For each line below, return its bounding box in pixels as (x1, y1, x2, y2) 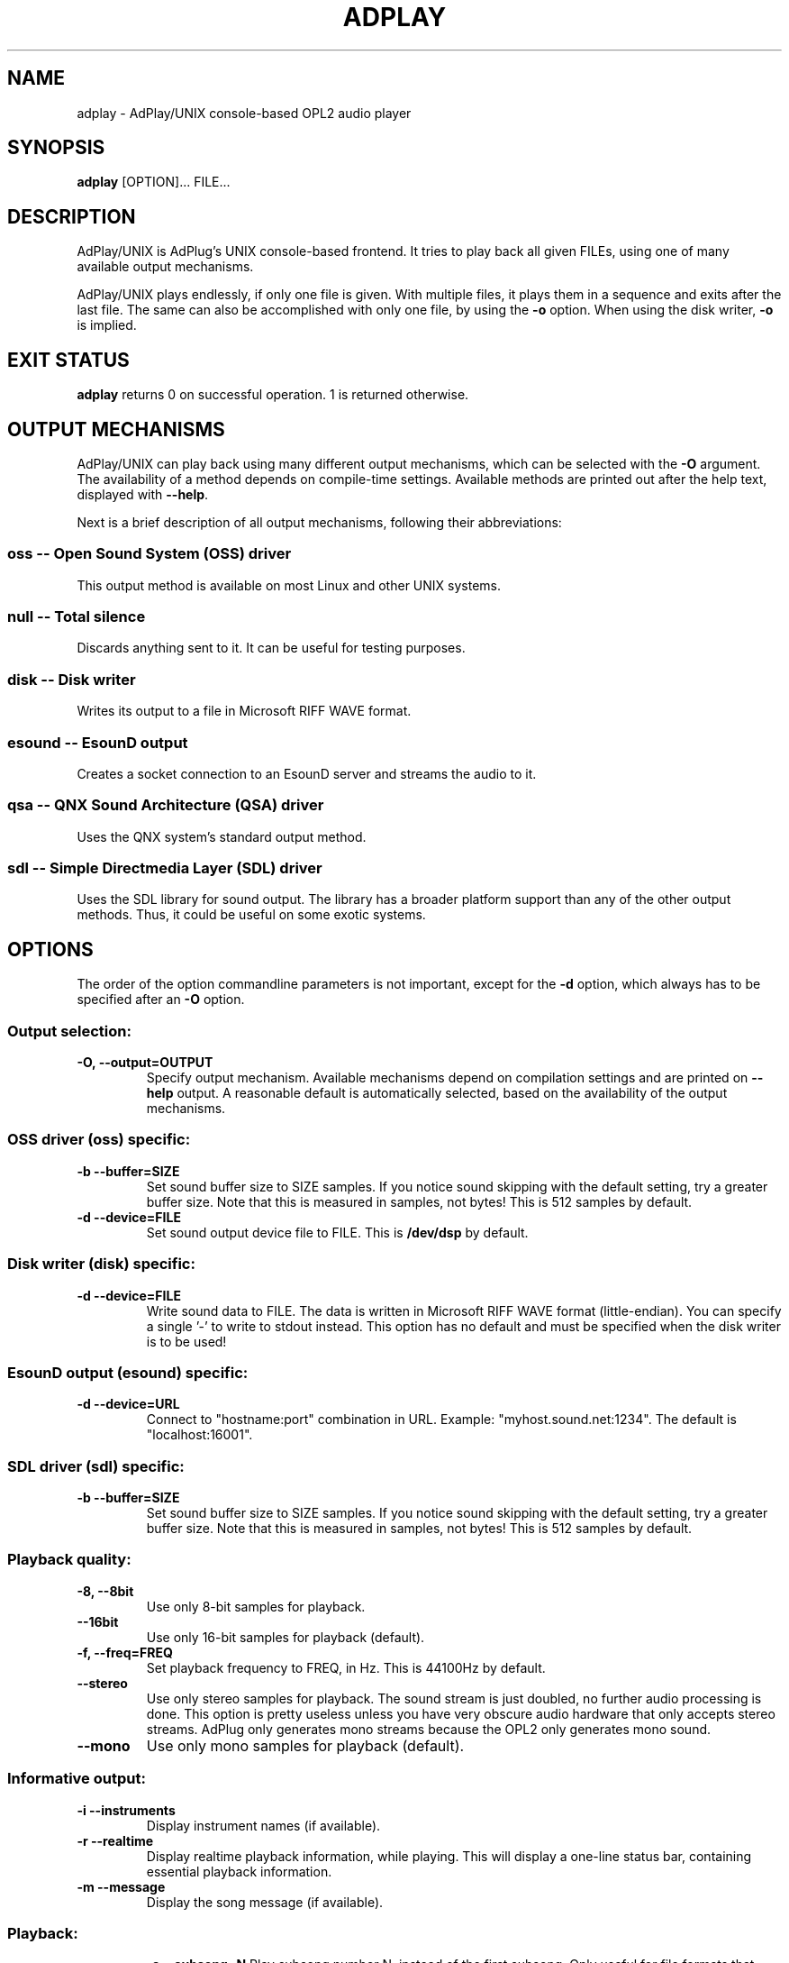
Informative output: (7, 1769, 146, 1788)
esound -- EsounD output (7, 733, 188, 752)
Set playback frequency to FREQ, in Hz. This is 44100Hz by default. (146, 1659, 546, 1675)
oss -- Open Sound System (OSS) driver (7, 544, 292, 563)
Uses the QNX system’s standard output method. (77, 828, 367, 845)
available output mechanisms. (77, 259, 254, 275)
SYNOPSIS (7, 136, 105, 160)
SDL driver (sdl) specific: (7, 1456, 185, 1475)
